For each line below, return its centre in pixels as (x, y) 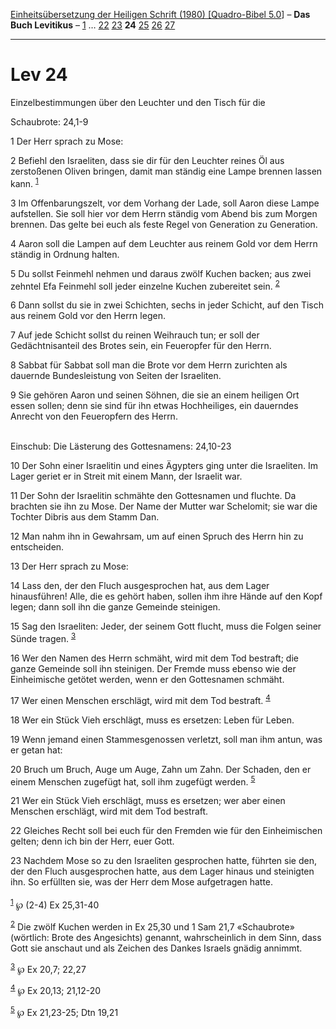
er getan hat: (36, 750)
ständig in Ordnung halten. (65, 254)
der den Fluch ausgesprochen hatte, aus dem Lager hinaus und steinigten (162, 871)
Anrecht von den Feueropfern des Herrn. (94, 416)
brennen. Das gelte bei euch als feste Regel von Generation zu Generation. (164, 224)
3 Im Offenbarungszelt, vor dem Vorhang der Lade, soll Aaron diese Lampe (165, 203)
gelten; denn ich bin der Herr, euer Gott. (92, 841)
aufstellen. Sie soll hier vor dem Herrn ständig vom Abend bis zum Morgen (164, 213)
